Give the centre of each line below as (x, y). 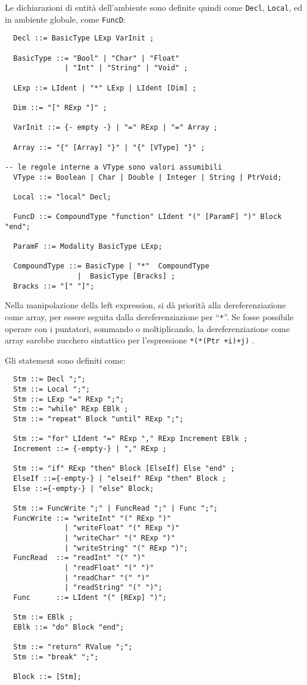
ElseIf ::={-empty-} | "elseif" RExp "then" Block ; (120, 479)
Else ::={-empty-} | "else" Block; (84, 488)
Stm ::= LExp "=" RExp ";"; (69, 399)
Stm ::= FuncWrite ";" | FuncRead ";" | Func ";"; (115, 508)
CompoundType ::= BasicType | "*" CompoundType (111, 266)
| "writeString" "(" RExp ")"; (126, 548)
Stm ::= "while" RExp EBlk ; (71, 409)
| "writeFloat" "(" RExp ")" (122, 528)
